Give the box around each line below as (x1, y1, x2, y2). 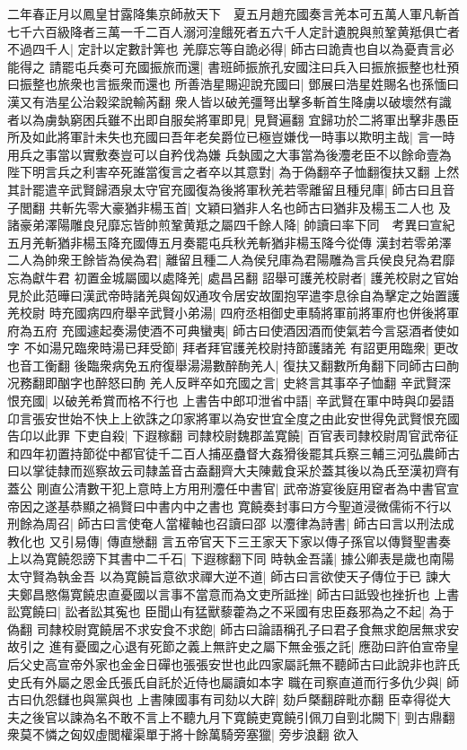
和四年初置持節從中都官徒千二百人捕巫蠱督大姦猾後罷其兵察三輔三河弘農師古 (7, 443, 460, 462)
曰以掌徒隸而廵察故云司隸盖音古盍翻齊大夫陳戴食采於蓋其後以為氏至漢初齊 (7, 461, 447, 480)
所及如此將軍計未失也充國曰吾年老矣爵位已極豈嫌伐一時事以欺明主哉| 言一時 (7, 127, 455, 146)
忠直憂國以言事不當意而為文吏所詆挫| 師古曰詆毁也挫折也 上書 (94, 584, 460, 603)
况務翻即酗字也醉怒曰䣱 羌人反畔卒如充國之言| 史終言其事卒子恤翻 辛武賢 (7, 373, 438, 392)
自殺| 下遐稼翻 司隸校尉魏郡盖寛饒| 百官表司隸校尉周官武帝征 (99, 426, 459, 445)
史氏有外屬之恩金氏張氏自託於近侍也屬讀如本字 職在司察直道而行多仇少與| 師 (7, 672, 460, 691)
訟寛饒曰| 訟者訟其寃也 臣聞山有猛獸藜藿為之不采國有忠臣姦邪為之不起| (7, 602, 426, 621)
